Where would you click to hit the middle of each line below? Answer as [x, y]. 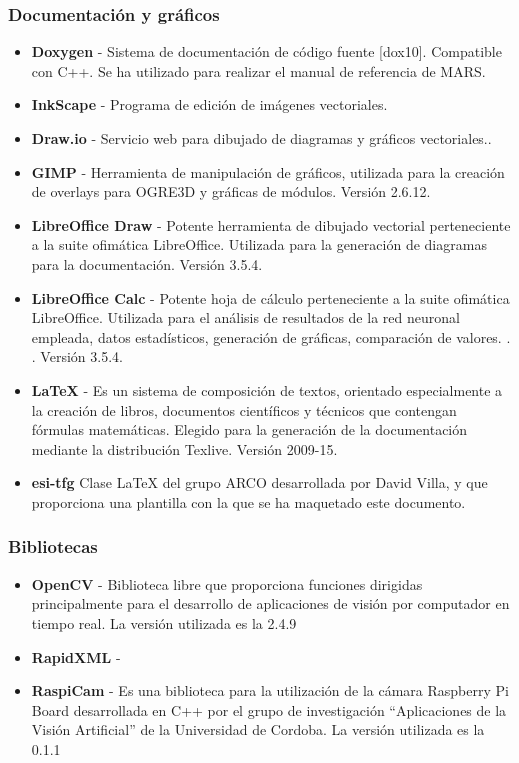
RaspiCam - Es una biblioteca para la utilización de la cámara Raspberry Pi [270, 690]
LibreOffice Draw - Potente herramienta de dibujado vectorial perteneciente [271, 224]
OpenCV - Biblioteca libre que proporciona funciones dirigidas [227, 583]
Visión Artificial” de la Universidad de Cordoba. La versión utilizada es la [258, 729]
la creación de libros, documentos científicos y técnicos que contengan [244, 409]
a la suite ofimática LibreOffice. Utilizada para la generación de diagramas [259, 244]
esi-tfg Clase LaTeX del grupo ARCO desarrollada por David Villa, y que [259, 482]
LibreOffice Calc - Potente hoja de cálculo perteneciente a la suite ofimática [270, 297]
